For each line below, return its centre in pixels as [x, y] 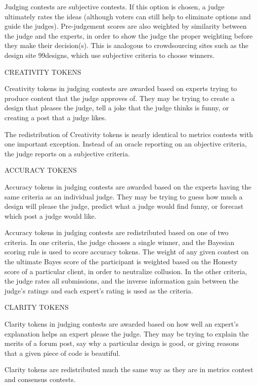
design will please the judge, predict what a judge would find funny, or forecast [124, 206]
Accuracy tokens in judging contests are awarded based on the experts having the [128, 186]
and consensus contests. [40, 379]
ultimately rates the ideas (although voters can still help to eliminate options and [128, 16]
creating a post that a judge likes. [56, 117]
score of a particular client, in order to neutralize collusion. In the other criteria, [126, 271]
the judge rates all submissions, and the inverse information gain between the [122, 281]
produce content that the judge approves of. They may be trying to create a [120, 98]
